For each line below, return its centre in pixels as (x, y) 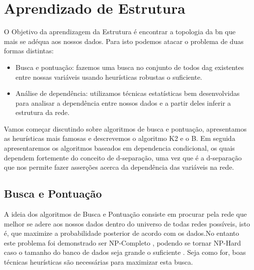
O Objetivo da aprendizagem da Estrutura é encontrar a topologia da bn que (120, 32)
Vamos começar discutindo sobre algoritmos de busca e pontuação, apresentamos (125, 128)
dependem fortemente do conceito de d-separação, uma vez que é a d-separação (123, 157)
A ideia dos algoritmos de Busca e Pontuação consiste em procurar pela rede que (126, 214)
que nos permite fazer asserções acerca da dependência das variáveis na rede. (119, 167)
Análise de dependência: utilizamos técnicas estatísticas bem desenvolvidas (127, 93)
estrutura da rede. (42, 112)
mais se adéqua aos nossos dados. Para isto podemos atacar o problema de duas (124, 41)
